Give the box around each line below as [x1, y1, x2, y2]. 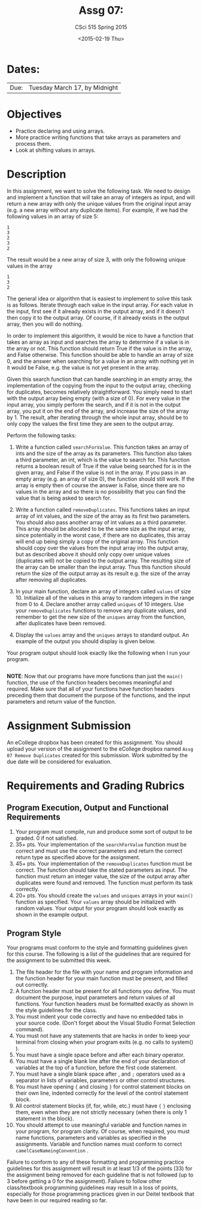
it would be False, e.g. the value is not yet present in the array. [7, 364, 160, 371]
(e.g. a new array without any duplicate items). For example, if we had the [7, 206, 188, 214]
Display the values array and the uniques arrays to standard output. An [15, 631, 189, 638]
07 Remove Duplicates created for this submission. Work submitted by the [7, 751, 188, 759]
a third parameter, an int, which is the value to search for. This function [15, 456, 190, 463]
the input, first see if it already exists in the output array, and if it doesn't [7, 307, 185, 315]
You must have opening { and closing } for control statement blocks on [15, 1083, 191, 1091]
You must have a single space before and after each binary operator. [15, 1051, 185, 1059]
